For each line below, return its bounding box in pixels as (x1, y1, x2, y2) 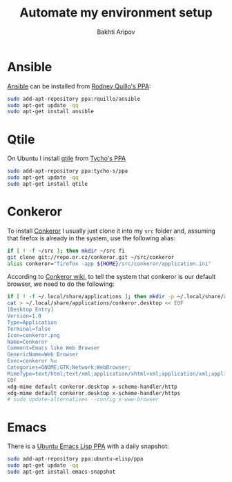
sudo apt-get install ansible (7, 108, 95, 115)
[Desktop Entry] (7, 306, 54, 314)
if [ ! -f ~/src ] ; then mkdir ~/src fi (7, 247, 126, 254)
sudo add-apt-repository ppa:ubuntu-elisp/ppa (7, 456, 144, 463)
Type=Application (7, 319, 57, 326)
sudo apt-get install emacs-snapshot (7, 468, 116, 475)
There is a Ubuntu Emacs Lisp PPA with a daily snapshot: (7, 442, 169, 450)
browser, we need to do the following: (7, 280, 115, 288)
